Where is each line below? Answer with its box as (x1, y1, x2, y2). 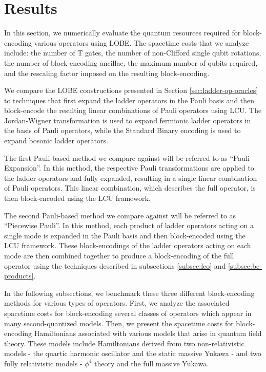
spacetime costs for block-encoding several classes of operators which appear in (4, 307, 252, 318)
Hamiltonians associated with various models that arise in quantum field (34, 328, 262, 339)
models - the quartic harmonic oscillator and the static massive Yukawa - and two (4, 348, 261, 359)
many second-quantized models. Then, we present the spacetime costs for (4, 318, 234, 328)
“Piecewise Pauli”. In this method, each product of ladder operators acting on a (4, 220, 254, 231)
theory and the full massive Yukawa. (94, 358, 209, 368)
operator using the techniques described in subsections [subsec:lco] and (4, 260, 226, 271)
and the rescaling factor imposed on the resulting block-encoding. (4, 67, 210, 78)
